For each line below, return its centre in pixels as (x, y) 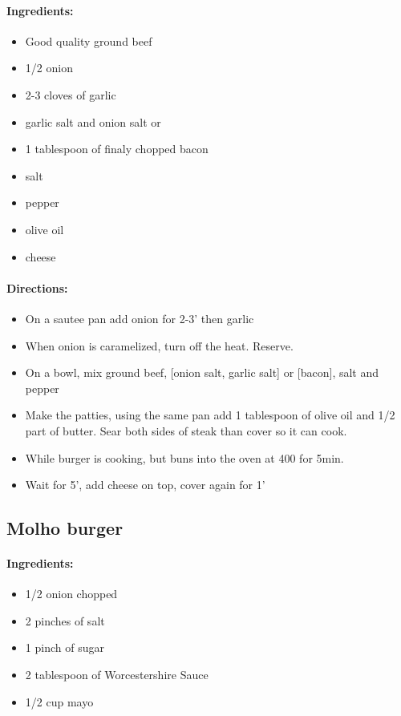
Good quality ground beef (89, 40)
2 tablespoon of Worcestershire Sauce (117, 675)
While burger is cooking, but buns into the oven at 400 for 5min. (184, 457)
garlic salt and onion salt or (93, 121)
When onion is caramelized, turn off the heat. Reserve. (159, 345)
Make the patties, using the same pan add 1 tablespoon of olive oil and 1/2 (210, 415)
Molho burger (65, 528)
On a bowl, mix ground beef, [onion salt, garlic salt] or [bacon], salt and (202, 372)
